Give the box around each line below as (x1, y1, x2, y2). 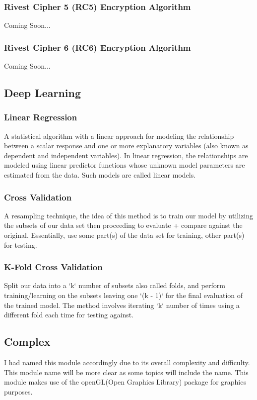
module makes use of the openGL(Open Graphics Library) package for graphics (4, 377, 246, 387)
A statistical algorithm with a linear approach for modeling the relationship (4, 130, 234, 141)
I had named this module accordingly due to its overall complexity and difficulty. (4, 357, 250, 367)
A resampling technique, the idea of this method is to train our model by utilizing (4, 210, 254, 220)
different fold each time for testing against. (4, 309, 134, 320)
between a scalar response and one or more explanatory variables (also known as (4, 140, 249, 151)
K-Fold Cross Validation (4, 261, 103, 273)
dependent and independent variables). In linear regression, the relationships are (4, 150, 248, 160)
